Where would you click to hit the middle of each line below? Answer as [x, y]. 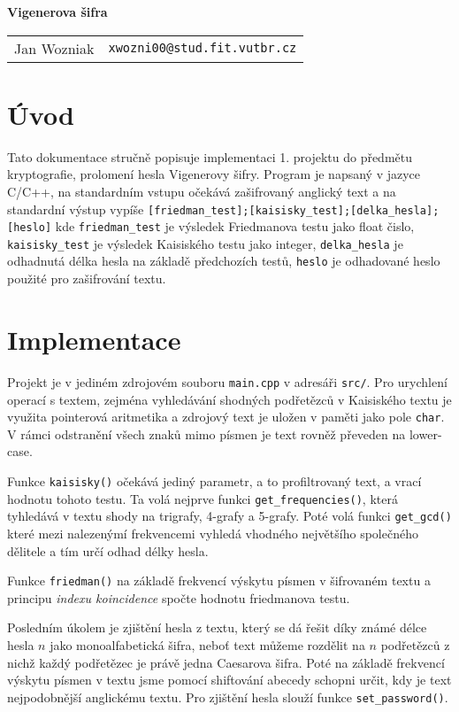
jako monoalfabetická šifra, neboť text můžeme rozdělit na [207, 644]
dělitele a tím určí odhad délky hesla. [108, 550]
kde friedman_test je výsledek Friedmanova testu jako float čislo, [235, 226]
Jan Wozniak [54, 48]
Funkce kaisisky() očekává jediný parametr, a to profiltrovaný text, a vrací [214, 480]
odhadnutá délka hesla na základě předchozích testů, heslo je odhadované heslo [224, 261]
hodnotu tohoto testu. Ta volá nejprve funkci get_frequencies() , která [203, 498]
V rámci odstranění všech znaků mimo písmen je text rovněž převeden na [207, 433]
